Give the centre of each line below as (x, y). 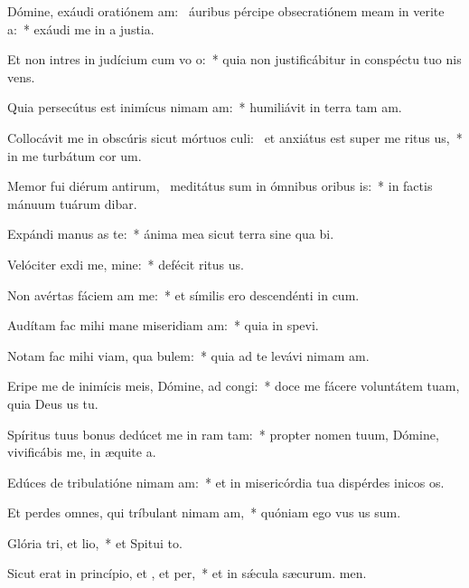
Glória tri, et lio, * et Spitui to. (95, 542)
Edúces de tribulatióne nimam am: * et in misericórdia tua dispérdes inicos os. (226, 482)
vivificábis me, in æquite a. (82, 452)
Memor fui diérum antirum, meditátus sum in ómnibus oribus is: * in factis (220, 186)
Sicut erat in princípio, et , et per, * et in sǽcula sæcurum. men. (187, 573)
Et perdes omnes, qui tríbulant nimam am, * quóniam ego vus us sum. (204, 512)
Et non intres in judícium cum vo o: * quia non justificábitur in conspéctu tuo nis (234, 59)
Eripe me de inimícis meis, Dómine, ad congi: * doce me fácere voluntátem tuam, (234, 386)
